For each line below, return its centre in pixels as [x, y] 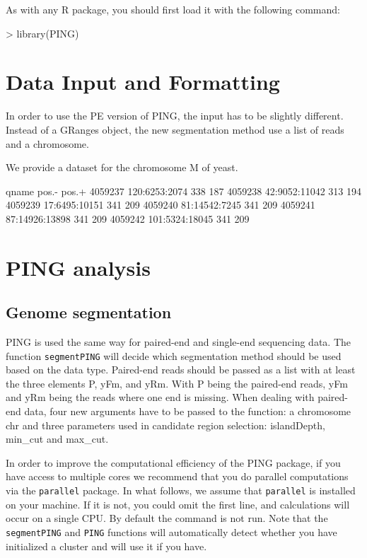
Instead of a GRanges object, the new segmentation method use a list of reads [175, 129]
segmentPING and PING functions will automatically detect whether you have [171, 531]
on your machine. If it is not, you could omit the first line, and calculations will [178, 504]
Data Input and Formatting [143, 82]
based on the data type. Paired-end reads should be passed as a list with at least [181, 370]
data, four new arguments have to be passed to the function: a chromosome [188, 411]
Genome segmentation [89, 312]
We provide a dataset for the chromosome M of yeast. [122, 167]
